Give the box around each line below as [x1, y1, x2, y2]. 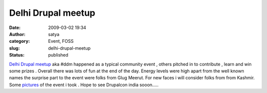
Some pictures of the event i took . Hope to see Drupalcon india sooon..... [9, 82, 159, 88]
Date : [9, 25, 21, 31]
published [48, 52, 69, 58]
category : [9, 38, 30, 44]
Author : [9, 31, 26, 37]
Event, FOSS [48, 38, 74, 44]
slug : [9, 45, 20, 51]
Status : [9, 52, 25, 58]
